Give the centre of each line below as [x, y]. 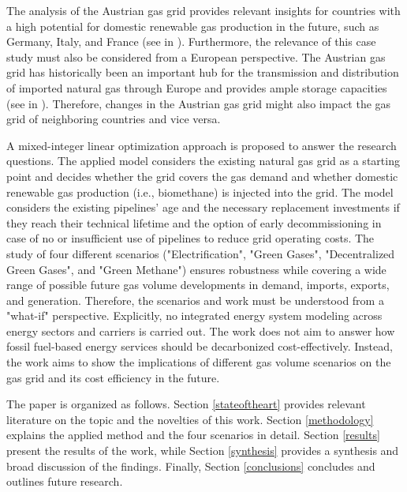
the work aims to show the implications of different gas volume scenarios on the [199, 362]
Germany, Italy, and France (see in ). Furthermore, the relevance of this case [191, 41]
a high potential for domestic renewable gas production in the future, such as [193, 26]
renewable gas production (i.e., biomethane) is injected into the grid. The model [200, 192]
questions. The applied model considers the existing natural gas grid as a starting [203, 161]
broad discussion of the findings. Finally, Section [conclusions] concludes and [191, 466]
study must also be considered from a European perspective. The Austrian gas [196, 56]
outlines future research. [65, 481]
